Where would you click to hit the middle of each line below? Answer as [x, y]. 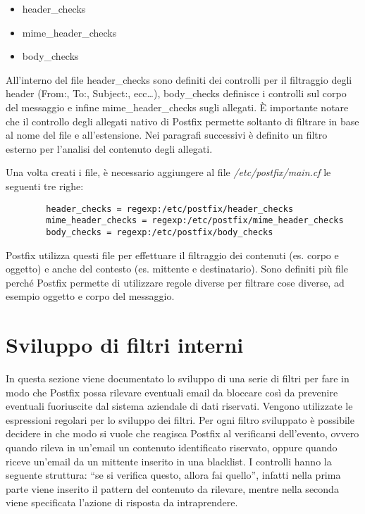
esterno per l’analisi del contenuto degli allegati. [109, 148]
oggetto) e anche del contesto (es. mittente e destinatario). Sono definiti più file [177, 269]
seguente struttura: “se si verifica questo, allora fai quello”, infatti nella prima [173, 475]
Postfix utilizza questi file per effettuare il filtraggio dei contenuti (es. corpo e [172, 255]
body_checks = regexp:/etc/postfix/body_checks [160, 232]
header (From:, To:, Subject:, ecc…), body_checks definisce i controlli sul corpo [176, 93]
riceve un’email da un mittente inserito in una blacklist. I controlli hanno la [169, 461]
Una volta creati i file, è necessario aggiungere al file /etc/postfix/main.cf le [168, 172]
